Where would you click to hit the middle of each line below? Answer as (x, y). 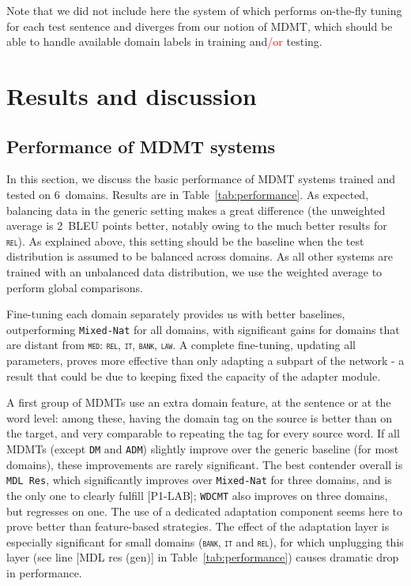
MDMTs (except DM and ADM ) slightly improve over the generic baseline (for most (203, 449)
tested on (29, 194)
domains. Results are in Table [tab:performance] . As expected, (217, 194)
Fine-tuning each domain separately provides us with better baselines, (176, 314)
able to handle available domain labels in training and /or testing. (164, 41)
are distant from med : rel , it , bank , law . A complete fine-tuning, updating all (181, 345)
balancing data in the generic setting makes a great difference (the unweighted (196, 210)
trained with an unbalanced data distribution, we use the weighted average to (194, 271)
